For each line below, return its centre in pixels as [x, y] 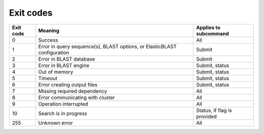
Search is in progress [63, 113]
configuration [54, 52]
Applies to [208, 27]
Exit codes [31, 13]
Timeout [48, 78]
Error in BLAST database [67, 59]
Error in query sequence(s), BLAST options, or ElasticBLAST [108, 46]
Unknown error [56, 123]
